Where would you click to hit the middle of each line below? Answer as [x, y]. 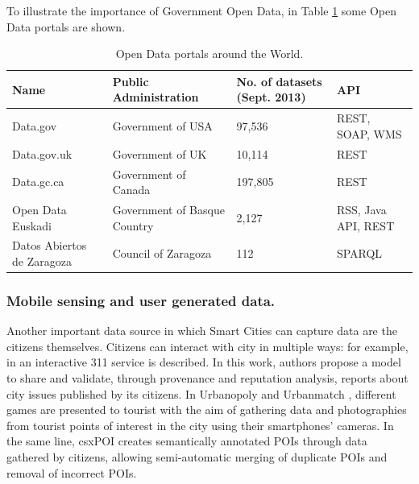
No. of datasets [279, 81]
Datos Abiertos [50, 245]
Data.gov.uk [42, 153]
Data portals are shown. [66, 26]
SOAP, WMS [369, 133]
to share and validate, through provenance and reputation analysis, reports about [207, 378]
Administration [156, 97]
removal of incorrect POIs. [72, 472]
